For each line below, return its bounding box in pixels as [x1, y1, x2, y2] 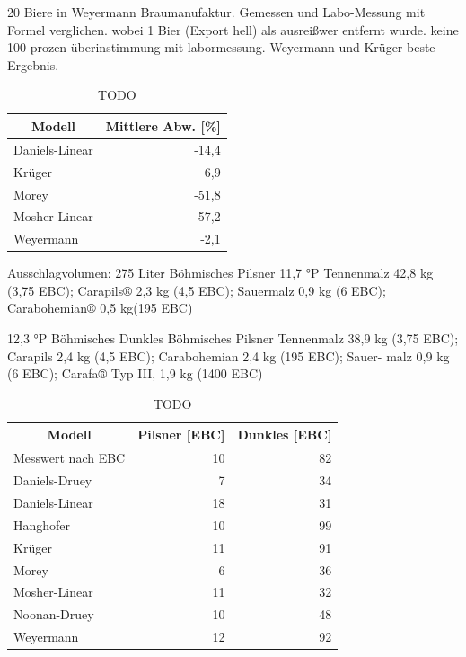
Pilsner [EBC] [137, 425, 225, 444]
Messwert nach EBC [13, 448, 126, 467]
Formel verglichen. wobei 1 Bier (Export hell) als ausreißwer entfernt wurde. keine [7, 20, 459, 39]
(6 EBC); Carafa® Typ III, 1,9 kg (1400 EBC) [7, 364, 263, 383]
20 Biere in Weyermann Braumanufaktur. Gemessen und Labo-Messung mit [7, 3, 426, 21]
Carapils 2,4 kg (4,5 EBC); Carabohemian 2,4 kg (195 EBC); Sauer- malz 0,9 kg [7, 346, 450, 365]
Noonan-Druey [13, 605, 94, 624]
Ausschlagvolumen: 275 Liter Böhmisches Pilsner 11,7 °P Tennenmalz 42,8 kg [7, 263, 434, 282]
